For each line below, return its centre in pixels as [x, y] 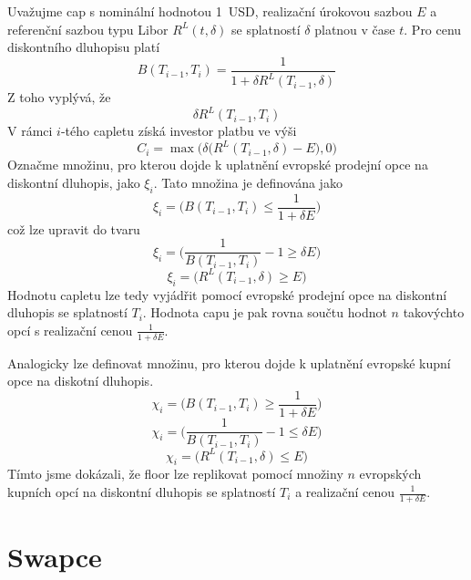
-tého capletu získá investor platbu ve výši [179, 131]
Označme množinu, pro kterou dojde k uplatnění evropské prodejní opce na [218, 165]
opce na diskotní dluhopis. [81, 381]
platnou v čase [355, 29]
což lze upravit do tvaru [74, 228]
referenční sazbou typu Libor [88, 29]
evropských [390, 474]
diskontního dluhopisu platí [84, 47]
